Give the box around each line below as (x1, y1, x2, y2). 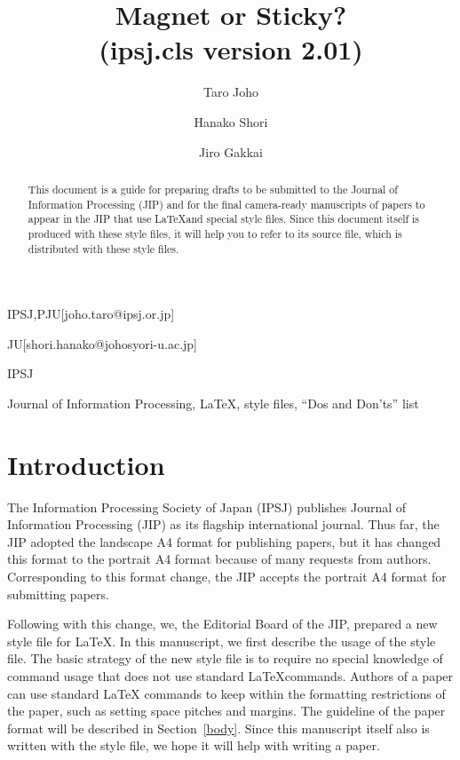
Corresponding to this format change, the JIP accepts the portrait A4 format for (7, 567, 447, 586)
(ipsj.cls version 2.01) (99, 31, 363, 67)
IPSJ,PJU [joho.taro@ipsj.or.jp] (7, 305, 175, 323)
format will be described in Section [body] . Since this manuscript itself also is (7, 718, 430, 737)
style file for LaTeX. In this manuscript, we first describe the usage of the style (7, 631, 436, 650)
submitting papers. (7, 584, 109, 603)
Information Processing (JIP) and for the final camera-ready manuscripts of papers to (28, 196, 425, 211)
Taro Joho (202, 83, 259, 101)
